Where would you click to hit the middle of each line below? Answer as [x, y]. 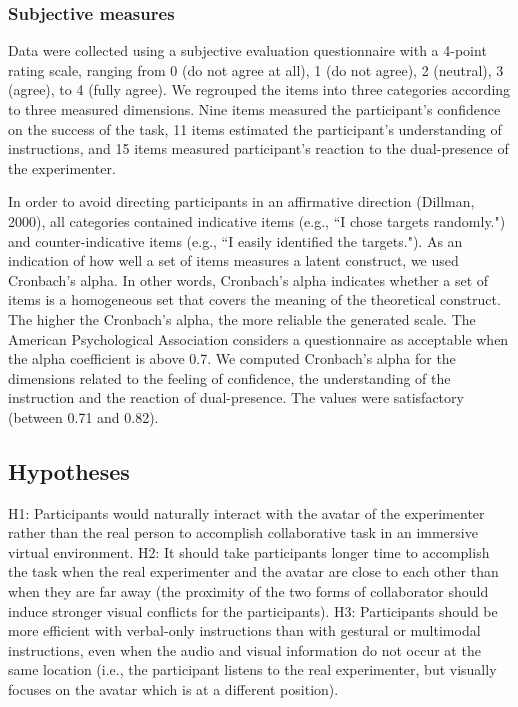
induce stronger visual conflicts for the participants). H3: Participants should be [253, 610]
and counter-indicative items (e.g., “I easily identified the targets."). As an [235, 240]
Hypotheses [69, 470]
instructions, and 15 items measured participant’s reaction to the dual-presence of [258, 148]
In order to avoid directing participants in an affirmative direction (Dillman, [241, 201]
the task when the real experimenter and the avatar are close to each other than [253, 571]
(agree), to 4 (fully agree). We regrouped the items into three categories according [259, 89]
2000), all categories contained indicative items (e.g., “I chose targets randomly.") [257, 220]
